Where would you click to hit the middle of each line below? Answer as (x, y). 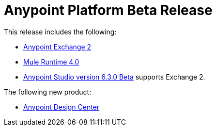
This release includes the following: (60, 32)
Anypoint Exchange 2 (57, 47)
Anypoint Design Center (62, 107)
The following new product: (48, 92)
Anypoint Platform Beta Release (108, 10)
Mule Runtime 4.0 (51, 62)
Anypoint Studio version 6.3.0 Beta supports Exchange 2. (114, 77)
